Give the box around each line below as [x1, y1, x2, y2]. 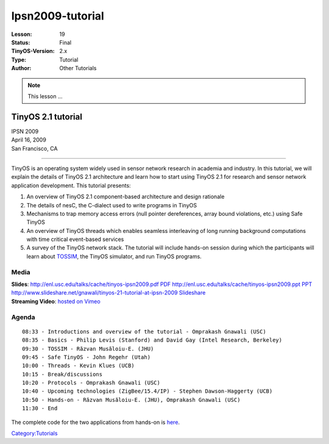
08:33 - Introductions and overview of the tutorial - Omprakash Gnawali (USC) [22, 328, 266, 335]
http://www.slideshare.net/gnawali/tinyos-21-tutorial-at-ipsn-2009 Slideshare [11, 289, 206, 296]
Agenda [11, 313, 35, 321]
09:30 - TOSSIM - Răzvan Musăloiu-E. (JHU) [22, 345, 154, 352]
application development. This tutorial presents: [11, 182, 131, 189]
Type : [11, 56, 27, 63]
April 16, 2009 [11, 136, 47, 143]
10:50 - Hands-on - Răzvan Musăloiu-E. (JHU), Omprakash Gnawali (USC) [22, 396, 241, 403]
